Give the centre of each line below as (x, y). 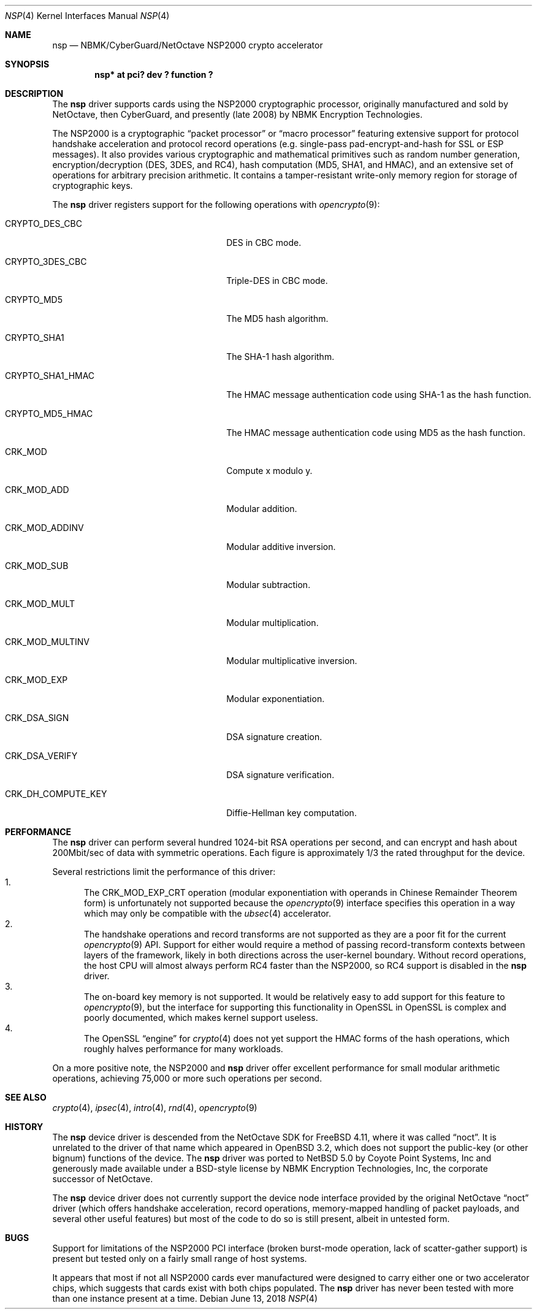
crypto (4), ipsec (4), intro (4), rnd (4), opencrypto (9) (155, 1108)
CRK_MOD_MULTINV (47, 642)
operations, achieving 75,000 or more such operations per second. (187, 1078)
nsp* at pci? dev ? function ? (154, 74)
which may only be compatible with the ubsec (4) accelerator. (208, 913)
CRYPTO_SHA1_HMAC (50, 376)
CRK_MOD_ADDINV (44, 528)
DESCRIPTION (34, 94)
